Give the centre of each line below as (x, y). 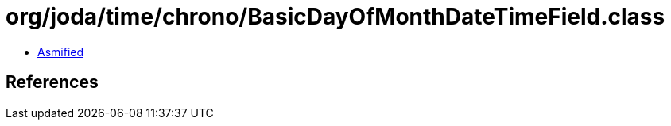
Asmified (61, 52)
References (52, 82)
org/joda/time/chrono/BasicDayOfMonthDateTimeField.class (335, 17)
